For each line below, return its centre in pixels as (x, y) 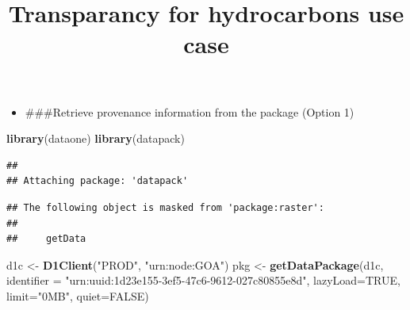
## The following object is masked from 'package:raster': (165, 207)
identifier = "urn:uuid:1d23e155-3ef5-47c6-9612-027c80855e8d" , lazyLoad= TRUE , (203, 280)
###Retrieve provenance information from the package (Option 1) (190, 111)
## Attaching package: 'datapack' (98, 181)
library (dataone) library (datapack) (96, 138)
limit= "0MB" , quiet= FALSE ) (78, 295)
